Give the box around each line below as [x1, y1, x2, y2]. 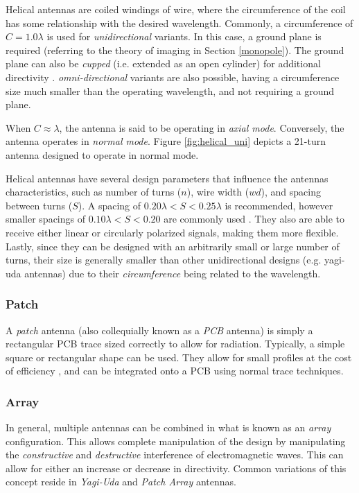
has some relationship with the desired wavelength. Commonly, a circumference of [6, 15, 353, 30]
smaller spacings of [6, 211, 85, 226]
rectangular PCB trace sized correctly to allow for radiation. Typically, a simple [6, 336, 345, 351]
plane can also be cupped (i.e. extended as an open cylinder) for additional [6, 56, 321, 71]
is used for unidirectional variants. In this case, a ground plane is [46, 29, 322, 44]
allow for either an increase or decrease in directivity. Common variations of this [6, 460, 347, 475]
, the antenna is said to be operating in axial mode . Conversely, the [59, 120, 344, 135]
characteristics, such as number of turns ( [6, 184, 182, 199]
